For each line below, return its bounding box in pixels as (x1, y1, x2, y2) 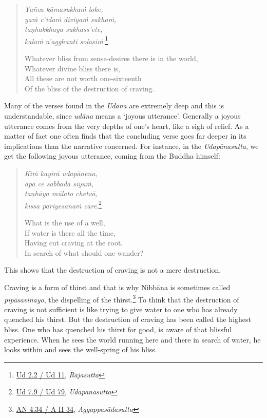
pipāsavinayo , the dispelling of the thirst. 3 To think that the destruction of (4, 292, 239, 305)
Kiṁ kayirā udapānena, (24, 167, 98, 178)
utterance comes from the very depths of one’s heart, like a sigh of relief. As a (4, 120, 249, 131)
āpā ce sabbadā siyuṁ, (24, 178, 94, 188)
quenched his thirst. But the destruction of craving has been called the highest (4, 314, 251, 325)
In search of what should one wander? (24, 247, 144, 258)
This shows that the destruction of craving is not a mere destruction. (4, 264, 221, 275)
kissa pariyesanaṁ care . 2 (24, 198, 102, 211)
